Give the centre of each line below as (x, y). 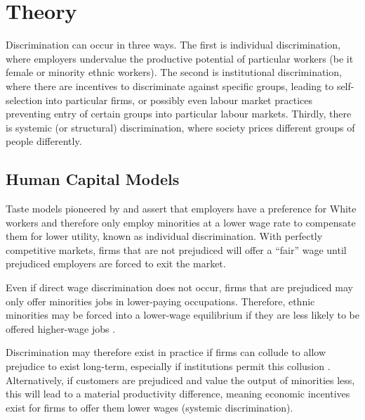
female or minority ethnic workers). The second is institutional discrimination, (174, 72)
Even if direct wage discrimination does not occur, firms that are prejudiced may (179, 287)
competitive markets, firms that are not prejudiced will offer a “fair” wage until (176, 249)
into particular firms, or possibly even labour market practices (179, 100)
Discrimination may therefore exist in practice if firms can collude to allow (166, 352)
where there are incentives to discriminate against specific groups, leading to (170, 85)
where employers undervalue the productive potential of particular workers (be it (180, 58)
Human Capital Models (93, 179)
